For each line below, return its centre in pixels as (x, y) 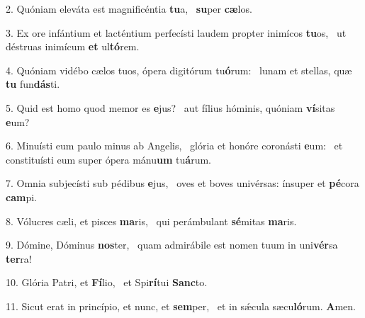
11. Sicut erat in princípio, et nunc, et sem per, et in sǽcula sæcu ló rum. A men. (181, 306)
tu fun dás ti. (33, 84)
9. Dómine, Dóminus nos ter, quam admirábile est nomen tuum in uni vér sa (172, 245)
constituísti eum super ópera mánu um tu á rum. (108, 159)
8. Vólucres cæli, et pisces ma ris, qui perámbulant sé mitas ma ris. (151, 221)
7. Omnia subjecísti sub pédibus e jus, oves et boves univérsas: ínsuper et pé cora (182, 183)
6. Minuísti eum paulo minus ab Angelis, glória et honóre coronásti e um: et (174, 146)
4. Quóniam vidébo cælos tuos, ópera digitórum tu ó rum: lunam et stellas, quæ (179, 70)
